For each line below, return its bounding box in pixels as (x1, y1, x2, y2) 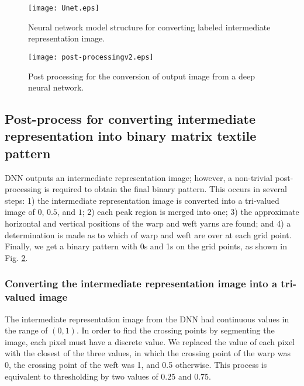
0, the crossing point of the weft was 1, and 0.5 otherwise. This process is (5, 358, 267, 370)
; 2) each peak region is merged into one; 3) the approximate (82, 206, 299, 218)
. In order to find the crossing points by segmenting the (76, 324, 275, 336)
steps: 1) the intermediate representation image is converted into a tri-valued (5, 194, 279, 206)
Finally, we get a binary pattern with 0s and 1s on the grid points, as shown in (5, 240, 287, 252)
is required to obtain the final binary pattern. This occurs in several (44, 183, 287, 195)
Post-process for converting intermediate (5, 110, 255, 128)
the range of (5, 324, 48, 336)
